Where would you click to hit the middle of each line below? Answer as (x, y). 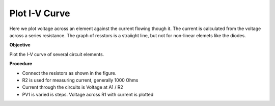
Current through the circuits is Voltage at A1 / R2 (73, 87)
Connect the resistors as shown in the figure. (69, 73)
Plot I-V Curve (40, 13)
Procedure (21, 64)
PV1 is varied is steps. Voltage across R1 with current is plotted (88, 94)
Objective (20, 45)
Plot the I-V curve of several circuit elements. (57, 54)
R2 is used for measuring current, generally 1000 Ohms (80, 80)
